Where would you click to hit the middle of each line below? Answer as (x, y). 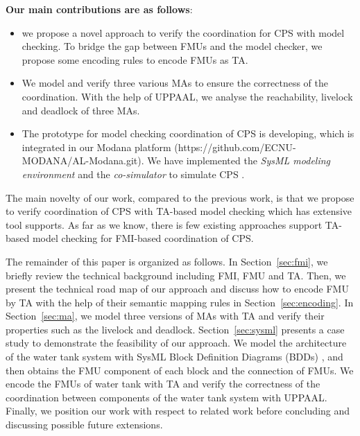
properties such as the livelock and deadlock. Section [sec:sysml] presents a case (175, 329)
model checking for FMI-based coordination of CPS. (143, 238)
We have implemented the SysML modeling (239, 160)
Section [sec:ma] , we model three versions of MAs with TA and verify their (165, 316)
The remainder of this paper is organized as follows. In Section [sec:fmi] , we (167, 261)
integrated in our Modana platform (96, 147)
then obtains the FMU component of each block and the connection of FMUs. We (180, 370)
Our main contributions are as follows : (99, 9)
